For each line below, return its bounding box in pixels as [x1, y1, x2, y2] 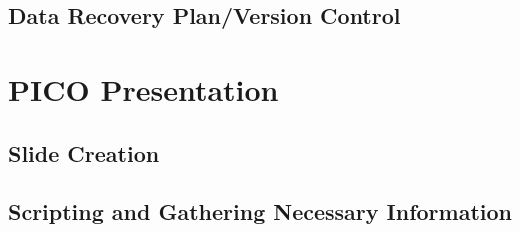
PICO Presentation [8, 68, 279, 109]
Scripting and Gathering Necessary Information [8, 196, 512, 227]
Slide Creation [8, 137, 160, 168]
